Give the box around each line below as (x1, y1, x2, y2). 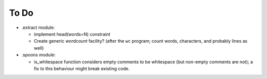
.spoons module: (21, 52, 56, 58)
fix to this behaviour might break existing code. (34, 65, 130, 71)
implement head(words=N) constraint (34, 31, 111, 37)
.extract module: (21, 25, 55, 30)
